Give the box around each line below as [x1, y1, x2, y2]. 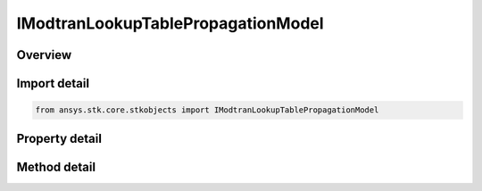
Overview [16, 47, 72, 62]
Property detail [16, 130, 103, 146]
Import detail [16, 76, 89, 91]
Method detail [16, 159, 96, 174]
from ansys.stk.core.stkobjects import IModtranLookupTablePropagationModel [35, 105, 379, 115]
